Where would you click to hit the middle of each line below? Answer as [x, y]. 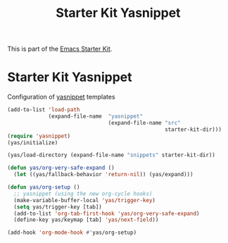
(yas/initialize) [33, 142]
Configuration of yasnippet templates [61, 97]
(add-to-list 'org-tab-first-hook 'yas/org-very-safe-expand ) [107, 213]
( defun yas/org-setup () [44, 187]
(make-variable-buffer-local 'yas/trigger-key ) [85, 200]
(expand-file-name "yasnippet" [95, 116]
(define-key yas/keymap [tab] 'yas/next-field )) [86, 220]
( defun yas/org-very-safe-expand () [61, 168]
